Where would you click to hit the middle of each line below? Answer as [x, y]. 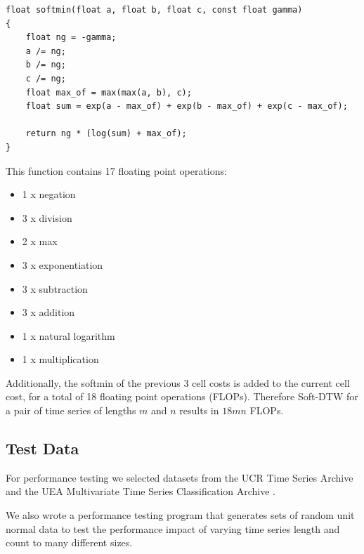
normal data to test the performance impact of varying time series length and [173, 528]
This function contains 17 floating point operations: [116, 170]
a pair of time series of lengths [71, 410]
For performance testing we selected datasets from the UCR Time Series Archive [180, 477]
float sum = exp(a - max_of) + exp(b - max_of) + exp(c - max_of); [187, 106]
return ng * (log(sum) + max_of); [106, 134]
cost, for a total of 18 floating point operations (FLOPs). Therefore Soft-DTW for [182, 396]
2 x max [40, 241]
